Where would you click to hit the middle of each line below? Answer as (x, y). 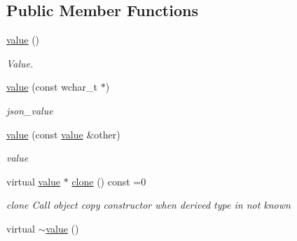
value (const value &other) (63, 134)
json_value (30, 110)
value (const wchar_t (52, 87)
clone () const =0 (109, 181)
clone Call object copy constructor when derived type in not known (148, 205)
